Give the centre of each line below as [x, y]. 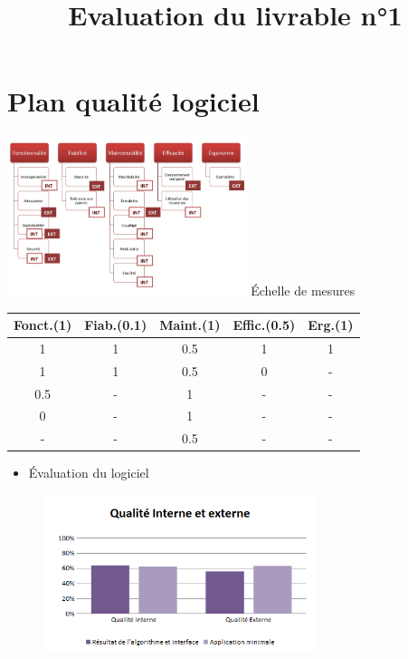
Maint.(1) [190, 325]
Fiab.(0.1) [116, 325]
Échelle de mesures [303, 290]
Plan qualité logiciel [133, 101]
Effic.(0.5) [264, 325]
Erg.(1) [331, 325]
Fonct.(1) [43, 325]
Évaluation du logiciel [89, 473]
